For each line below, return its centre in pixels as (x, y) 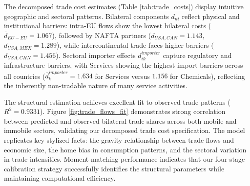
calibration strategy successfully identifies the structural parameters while (114, 168)
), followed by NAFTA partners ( (102, 35)
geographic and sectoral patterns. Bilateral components (86, 16)
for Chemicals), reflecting (208, 76)
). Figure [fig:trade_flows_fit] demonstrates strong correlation (133, 111)
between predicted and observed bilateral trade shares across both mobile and (120, 121)
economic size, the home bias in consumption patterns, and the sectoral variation (125, 149)
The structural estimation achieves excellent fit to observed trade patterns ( (117, 102)
